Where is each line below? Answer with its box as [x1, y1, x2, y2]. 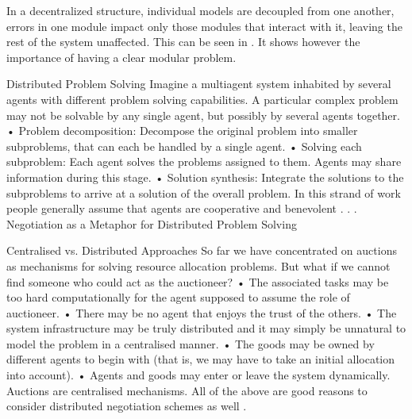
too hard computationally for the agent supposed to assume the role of [6, 289, 350, 306]
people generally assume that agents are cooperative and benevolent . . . [6, 200, 357, 217]
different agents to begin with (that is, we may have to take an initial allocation [6, 351, 395, 367]
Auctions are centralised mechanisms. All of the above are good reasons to [6, 382, 368, 398]
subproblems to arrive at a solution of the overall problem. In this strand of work [6, 184, 401, 201]
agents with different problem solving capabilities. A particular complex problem [6, 90, 399, 107]
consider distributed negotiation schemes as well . [6, 398, 247, 414]
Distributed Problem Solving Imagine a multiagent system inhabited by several [6, 75, 391, 92]
